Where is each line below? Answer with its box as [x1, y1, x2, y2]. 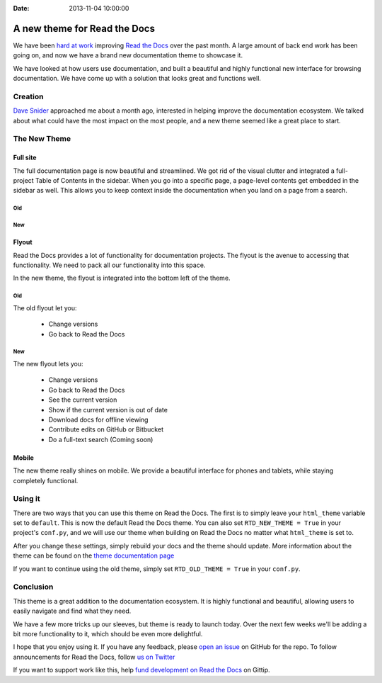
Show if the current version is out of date [48, 405, 168, 414]
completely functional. [13, 476, 79, 485]
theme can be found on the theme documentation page [13, 551, 175, 560]
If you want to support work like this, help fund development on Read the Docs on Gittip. [13, 666, 270, 674]
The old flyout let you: [13, 303, 77, 312]
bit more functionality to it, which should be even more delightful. [13, 629, 203, 638]
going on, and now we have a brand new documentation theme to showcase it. [13, 51, 243, 60]
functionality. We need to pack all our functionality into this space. [13, 261, 206, 269]
